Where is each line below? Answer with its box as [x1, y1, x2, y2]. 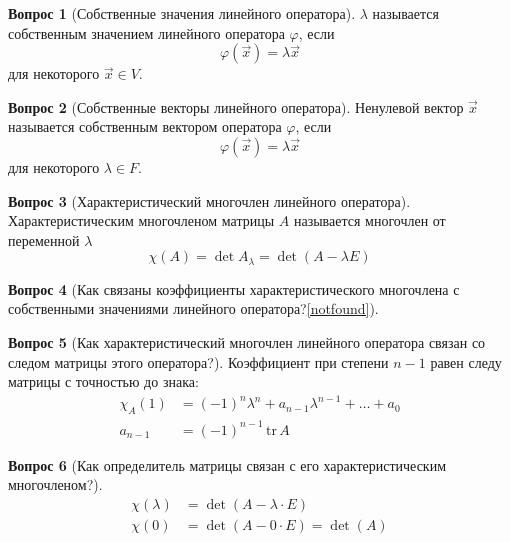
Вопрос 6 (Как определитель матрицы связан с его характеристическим [8, 454, 447, 475]
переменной [8, 229, 80, 250]
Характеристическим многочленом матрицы [8, 210, 275, 231]
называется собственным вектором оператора [8, 116, 282, 137]
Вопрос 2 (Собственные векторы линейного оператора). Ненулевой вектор [8, 96, 464, 117]
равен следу [430, 351, 502, 372]
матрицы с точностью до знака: [8, 371, 199, 392]
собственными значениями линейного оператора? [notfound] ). [8, 298, 379, 319]
